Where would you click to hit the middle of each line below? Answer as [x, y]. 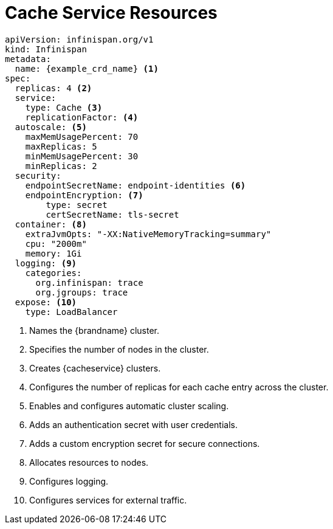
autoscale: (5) [51, 127]
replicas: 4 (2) [53, 88]
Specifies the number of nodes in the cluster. [119, 349]
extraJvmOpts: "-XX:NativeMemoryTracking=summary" [148, 234]
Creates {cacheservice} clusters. [95, 368]
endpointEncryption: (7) [84, 195]
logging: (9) [46, 263]
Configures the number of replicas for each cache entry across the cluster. [179, 387]
